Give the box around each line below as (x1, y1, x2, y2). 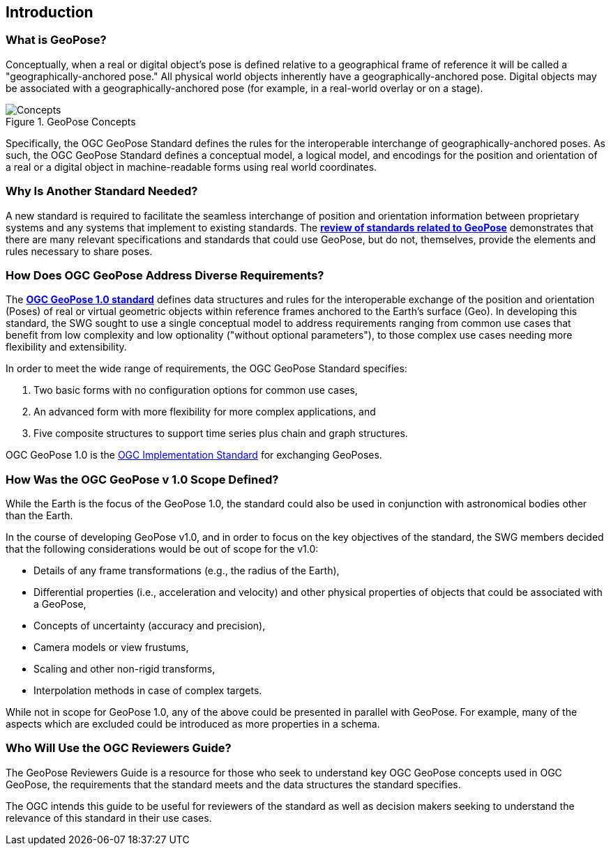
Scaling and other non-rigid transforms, (33, 663, 216, 675)
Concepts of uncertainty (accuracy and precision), (33, 620, 266, 632)
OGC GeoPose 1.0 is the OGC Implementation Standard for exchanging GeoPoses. (6, 449, 382, 461)
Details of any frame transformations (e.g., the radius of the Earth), (33, 565, 340, 577)
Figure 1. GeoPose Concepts (6, 115, 136, 128)
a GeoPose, (33, 598, 86, 611)
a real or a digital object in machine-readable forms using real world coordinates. (6, 160, 377, 173)
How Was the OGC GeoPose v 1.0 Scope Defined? (6, 472, 279, 486)
